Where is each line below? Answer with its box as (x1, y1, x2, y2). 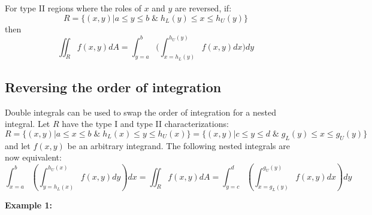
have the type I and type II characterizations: (62, 117, 229, 130)
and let (5, 139, 31, 152)
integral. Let (5, 117, 50, 130)
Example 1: (5, 199, 52, 211)
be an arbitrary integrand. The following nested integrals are (67, 139, 291, 152)
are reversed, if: (175, 2, 232, 14)
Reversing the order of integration (5, 77, 222, 96)
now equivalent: (5, 151, 62, 163)
